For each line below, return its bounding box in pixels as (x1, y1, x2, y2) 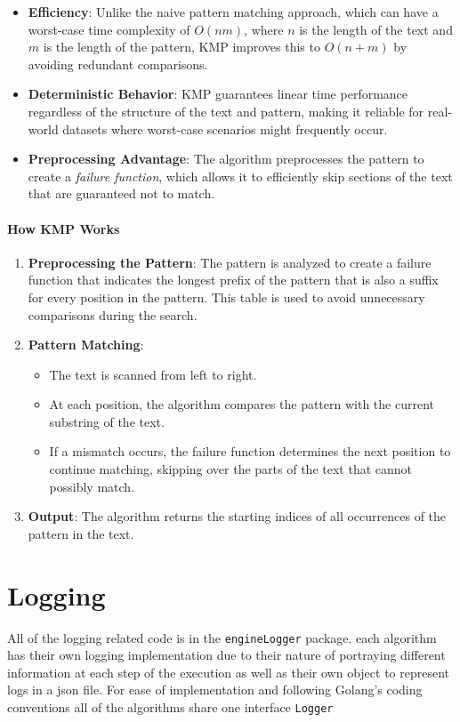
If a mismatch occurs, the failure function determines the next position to (49, 442, 451, 461)
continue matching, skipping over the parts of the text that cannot (49, 460, 413, 478)
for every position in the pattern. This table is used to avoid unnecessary (28, 287, 425, 306)
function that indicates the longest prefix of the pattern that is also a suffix (28, 270, 439, 289)
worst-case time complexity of (28, 20, 190, 38)
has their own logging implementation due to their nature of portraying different (7, 646, 446, 664)
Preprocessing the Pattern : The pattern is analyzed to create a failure (28, 253, 432, 271)
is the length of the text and (299, 20, 453, 38)
